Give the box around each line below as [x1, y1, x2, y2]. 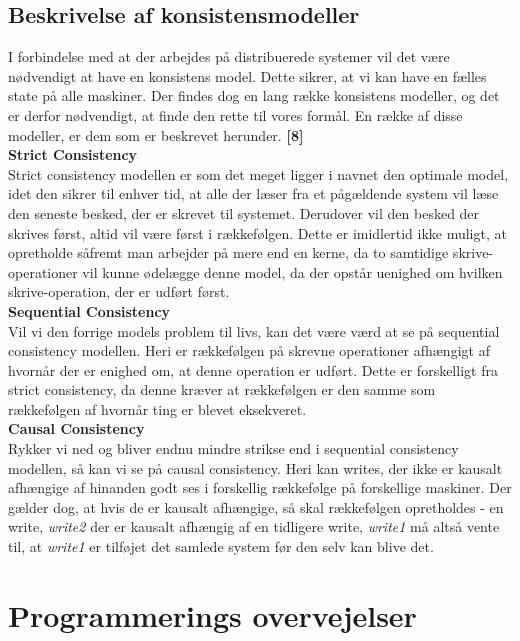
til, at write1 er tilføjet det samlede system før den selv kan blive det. [8, 536, 434, 557]
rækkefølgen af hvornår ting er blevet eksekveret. [8, 398, 307, 419]
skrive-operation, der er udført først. [8, 281, 230, 302]
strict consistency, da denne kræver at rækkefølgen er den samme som [8, 379, 436, 400]
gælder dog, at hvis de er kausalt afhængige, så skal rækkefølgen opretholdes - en [8, 496, 504, 517]
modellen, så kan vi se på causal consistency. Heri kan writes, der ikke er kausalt [8, 457, 503, 478]
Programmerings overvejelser [8, 594, 417, 635]
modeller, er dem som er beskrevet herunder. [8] [8, 124, 304, 145]
